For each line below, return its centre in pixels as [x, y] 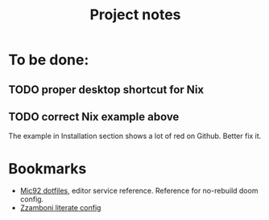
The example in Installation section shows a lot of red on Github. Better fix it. [135, 136]
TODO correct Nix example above [94, 117]
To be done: [49, 60]
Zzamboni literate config [60, 208]
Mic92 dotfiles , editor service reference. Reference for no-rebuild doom [139, 191]
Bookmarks [48, 168]
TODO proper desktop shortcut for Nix [106, 90]
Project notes [135, 15]
